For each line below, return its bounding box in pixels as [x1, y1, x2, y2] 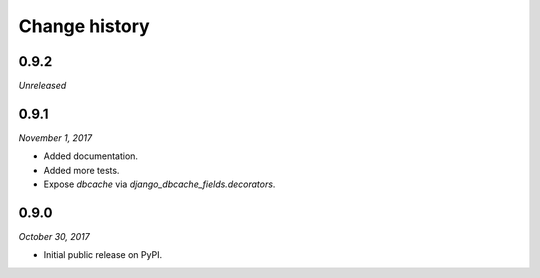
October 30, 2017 [18, 231, 90, 243]
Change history [18, 15, 150, 37]
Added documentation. [43, 150, 139, 162]
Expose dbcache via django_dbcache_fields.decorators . [43, 178, 276, 190]
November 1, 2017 [18, 131, 93, 144]
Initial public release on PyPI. [43, 249, 163, 261]
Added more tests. [43, 164, 120, 176]
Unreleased [18, 80, 67, 92]
